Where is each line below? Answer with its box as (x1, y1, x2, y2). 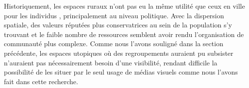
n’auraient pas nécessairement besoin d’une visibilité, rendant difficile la (4, 57, 217, 67)
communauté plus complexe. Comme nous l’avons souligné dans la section (4, 38, 223, 49)
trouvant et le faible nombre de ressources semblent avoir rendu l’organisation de (4, 29, 244, 39)
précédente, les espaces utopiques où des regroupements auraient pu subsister (4, 48, 233, 58)
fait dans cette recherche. (4, 76, 78, 86)
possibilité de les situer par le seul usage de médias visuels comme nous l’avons (4, 67, 238, 77)
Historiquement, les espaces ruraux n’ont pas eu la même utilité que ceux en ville (4, 1, 245, 11)
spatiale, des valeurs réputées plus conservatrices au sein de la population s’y (4, 20, 232, 30)
